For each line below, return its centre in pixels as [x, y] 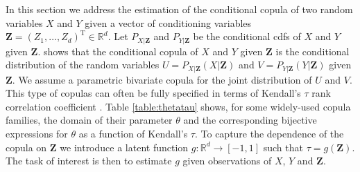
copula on [26, 147]
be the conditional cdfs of [247, 36]
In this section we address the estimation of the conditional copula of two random [179, 9]
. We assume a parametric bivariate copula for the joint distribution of [162, 79]
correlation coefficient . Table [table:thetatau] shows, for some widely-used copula [178, 106]
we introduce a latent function [124, 147]
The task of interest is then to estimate [89, 161]
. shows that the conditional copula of [118, 51]
